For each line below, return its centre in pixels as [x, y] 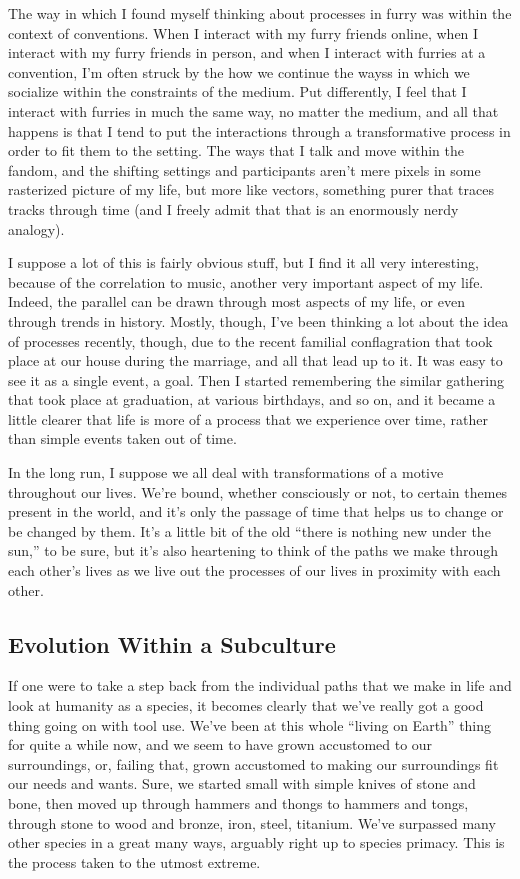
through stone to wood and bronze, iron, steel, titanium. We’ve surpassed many [252, 822]
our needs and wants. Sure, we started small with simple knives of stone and [242, 783]
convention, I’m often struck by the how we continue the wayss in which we [239, 71]
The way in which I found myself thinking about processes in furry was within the [260, 13]
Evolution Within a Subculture [172, 643]
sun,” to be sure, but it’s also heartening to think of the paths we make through [253, 550]
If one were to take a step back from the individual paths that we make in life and [260, 685]
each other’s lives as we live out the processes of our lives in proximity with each [254, 570]
